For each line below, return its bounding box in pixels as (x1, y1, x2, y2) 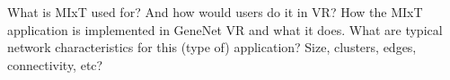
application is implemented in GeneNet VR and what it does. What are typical (7, 20, 443, 39)
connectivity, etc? (7, 55, 103, 74)
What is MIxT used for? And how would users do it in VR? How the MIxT (7, 3, 423, 21)
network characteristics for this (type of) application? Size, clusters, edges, (7, 38, 417, 57)
